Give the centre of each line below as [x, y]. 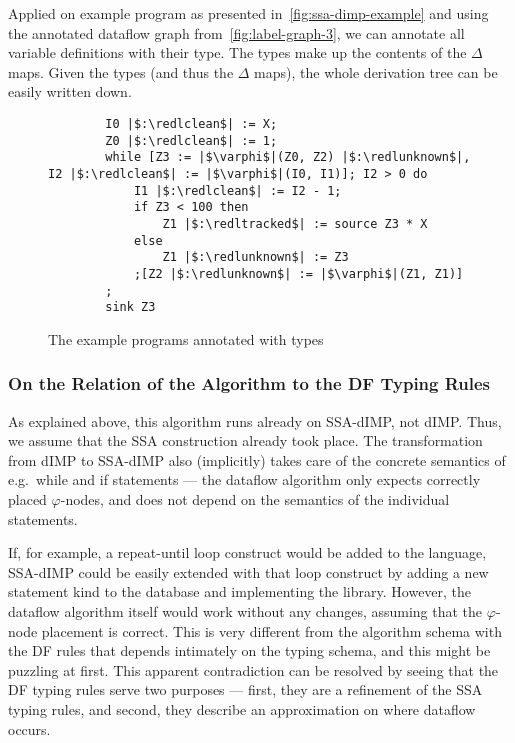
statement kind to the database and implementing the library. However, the [240, 591]
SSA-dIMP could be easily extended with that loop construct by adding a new [248, 571]
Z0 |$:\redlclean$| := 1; [191, 140]
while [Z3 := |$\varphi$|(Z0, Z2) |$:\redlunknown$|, [288, 157]
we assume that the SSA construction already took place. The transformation [245, 440]
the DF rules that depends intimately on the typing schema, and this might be [249, 650]
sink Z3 [130, 307]
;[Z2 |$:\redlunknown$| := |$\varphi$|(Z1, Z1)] [298, 273]
